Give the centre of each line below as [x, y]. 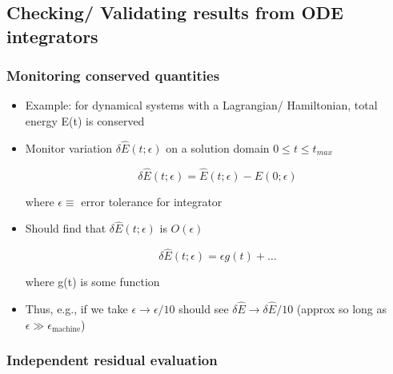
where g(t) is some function [92, 282]
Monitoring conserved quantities [113, 76]
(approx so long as [341, 309]
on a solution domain [218, 147]
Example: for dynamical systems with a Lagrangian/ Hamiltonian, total [201, 105]
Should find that [66, 228]
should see [204, 309]
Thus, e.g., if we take [76, 309]
